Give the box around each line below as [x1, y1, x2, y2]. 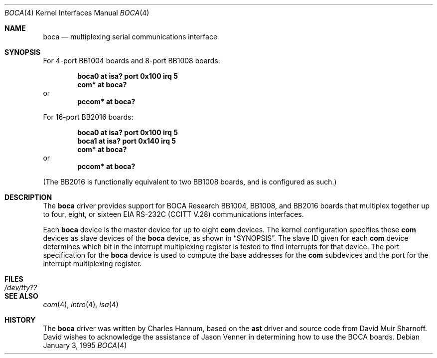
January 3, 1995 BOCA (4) [43, 341, 127, 350]
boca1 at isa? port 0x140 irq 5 [77, 137, 176, 145]
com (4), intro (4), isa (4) [43, 300, 119, 309]
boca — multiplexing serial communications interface [43, 32, 218, 41]
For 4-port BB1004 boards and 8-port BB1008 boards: [43, 56, 220, 65]
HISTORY [4, 316, 36, 324]
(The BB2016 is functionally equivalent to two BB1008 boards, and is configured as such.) [43, 178, 337, 186]
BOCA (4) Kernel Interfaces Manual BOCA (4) [4, 8, 149, 17]
